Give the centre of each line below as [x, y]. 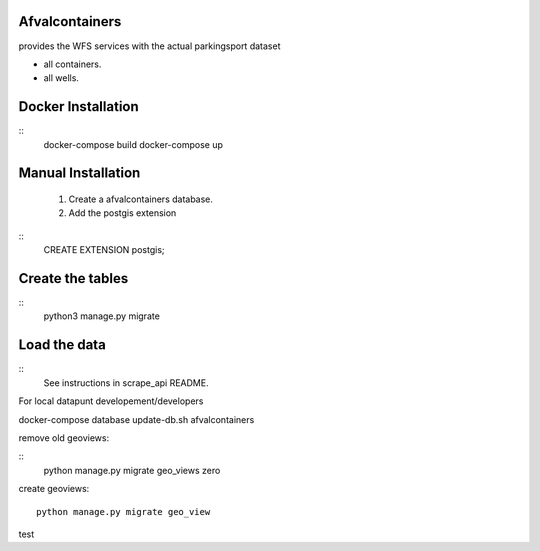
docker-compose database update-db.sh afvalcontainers [136, 419]
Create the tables [73, 278]
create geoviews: [54, 489]
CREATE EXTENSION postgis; [104, 250]
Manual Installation [79, 173]
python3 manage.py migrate [101, 316]
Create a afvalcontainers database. [141, 199]
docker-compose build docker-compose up [133, 144]
